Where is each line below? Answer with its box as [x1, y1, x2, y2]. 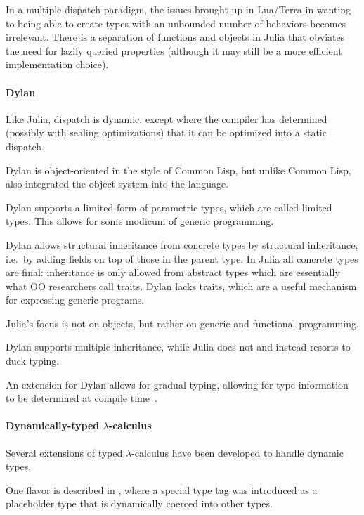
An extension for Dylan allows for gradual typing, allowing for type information [6, 377, 349, 391]
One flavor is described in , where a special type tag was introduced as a [6, 482, 318, 497]
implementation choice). [6, 57, 109, 72]
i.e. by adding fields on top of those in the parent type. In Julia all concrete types [6, 251, 358, 266]
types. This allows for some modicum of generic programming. [6, 214, 274, 228]
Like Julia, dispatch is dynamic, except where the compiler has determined [6, 111, 327, 126]
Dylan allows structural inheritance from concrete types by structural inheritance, [6, 237, 358, 252]
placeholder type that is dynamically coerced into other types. [6, 496, 273, 511]
